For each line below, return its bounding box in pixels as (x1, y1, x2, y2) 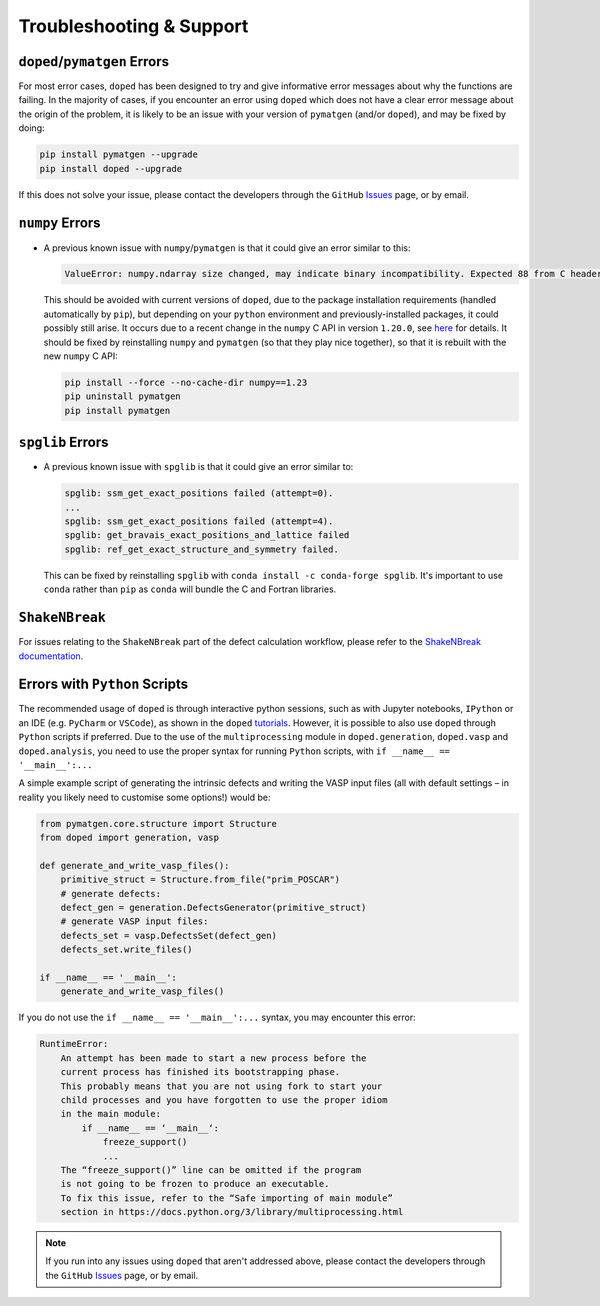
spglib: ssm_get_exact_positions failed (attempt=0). (64, 488, 334, 499)
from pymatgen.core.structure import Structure (39, 818, 277, 829)
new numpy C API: (43, 350, 119, 362)
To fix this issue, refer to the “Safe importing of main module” (60, 1192, 394, 1204)
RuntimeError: (39, 1038, 109, 1050)
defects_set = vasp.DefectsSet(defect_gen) (60, 930, 277, 941)
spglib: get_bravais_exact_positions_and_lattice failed (64, 530, 350, 541)
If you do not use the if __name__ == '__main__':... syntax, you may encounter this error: (18, 1011, 417, 1024)
